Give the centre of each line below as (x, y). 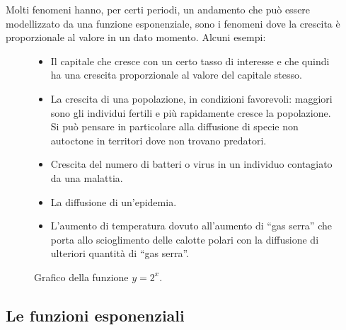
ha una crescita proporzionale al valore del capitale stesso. (176, 75)
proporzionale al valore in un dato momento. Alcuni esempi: (136, 37)
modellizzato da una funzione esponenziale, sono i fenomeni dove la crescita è (173, 23)
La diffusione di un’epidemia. (114, 201)
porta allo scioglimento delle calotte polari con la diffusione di (185, 239)
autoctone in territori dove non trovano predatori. (158, 140)
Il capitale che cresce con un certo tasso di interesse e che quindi (190, 61)
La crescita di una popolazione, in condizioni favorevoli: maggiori (191, 98)
